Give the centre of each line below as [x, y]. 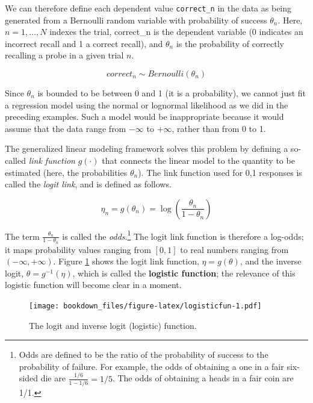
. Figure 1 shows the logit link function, [126, 261]
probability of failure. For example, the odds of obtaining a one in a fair [151, 366]
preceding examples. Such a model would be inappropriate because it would [144, 117]
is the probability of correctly [230, 43]
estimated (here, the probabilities [66, 172]
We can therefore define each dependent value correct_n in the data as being [148, 8]
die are [53, 378]
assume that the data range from [66, 128]
